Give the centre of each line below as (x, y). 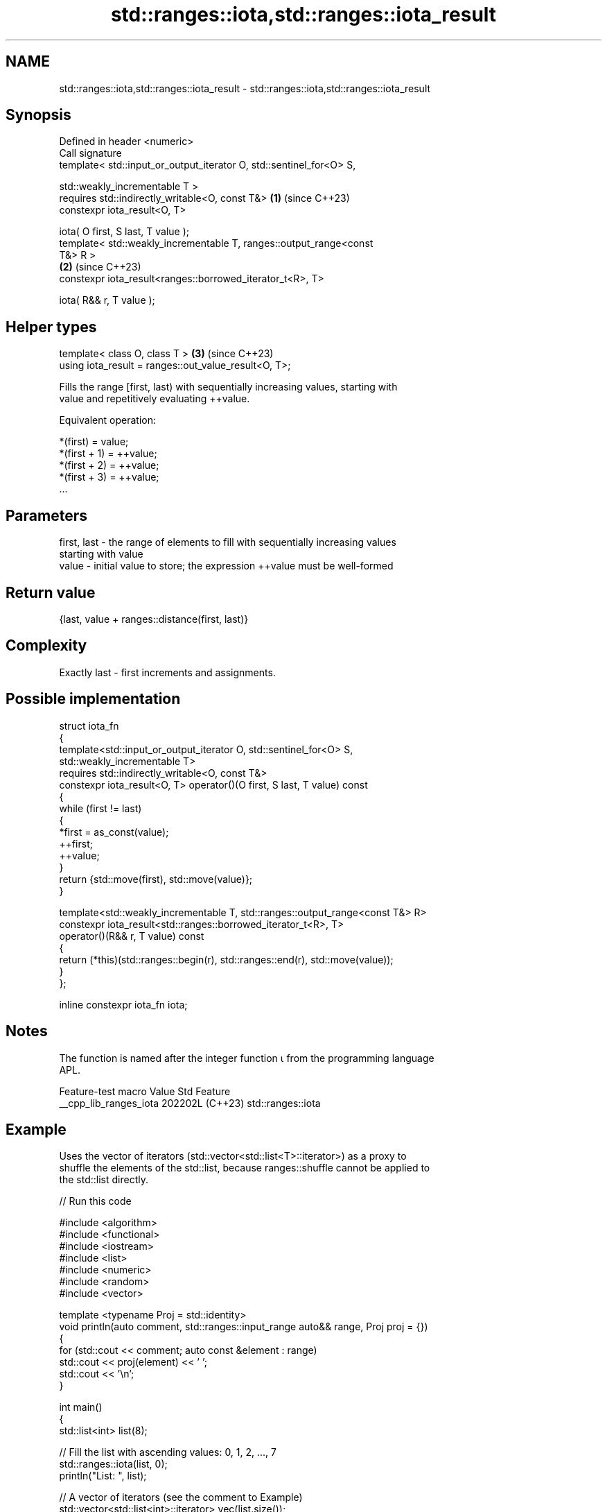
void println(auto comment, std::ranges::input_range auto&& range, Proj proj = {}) (244, 1327)
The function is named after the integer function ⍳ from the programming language (247, 1058)
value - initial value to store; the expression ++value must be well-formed (226, 566)
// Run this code (95, 1201)
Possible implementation (93, 699)
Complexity (46, 646)
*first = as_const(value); (114, 832)
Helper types (51, 327)
